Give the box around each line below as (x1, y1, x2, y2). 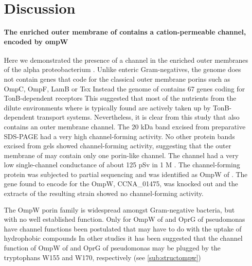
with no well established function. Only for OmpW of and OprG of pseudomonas (4, 214, 245, 224)
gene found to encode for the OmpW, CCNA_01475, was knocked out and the (4, 178, 238, 189)
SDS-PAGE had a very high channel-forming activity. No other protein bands (4, 131, 235, 141)
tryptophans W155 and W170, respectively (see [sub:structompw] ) (4, 252, 201, 262)
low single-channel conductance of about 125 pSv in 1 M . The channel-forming (4, 160, 240, 170)
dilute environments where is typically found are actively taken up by (4, 102, 211, 112)
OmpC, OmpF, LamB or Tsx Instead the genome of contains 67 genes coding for (4, 83, 245, 93)
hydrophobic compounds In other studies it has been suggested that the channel (4, 233, 243, 243)
